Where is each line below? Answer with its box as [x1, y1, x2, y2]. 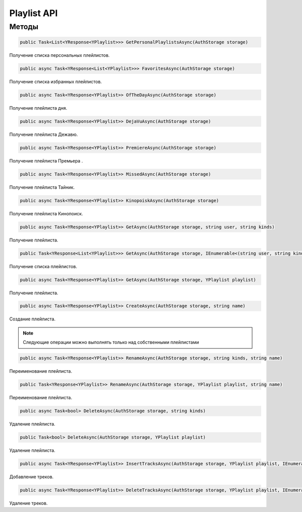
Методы [9, 22, 39, 31]
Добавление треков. [9, 474, 54, 480]
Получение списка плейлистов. [9, 263, 78, 269]
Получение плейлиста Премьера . [9, 157, 83, 163]
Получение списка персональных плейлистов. [9, 52, 110, 58]
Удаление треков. [9, 500, 48, 506]
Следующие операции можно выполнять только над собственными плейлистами [23, 339, 199, 346]
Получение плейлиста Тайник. [9, 184, 75, 190]
